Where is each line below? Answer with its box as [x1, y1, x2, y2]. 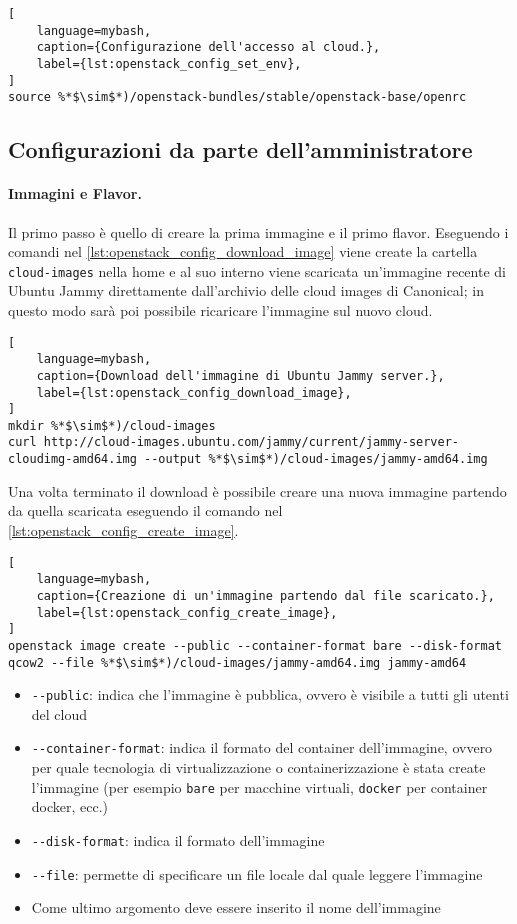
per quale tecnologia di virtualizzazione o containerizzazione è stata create [31, 757, 486, 778]
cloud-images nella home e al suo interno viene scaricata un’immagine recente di [8, 260, 506, 281]
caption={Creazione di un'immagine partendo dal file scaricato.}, [36, 588, 495, 603]
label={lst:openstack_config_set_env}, [36, 56, 302, 71]
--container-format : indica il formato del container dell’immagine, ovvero [31, 737, 493, 758]
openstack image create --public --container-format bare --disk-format [8, 638, 502, 653]
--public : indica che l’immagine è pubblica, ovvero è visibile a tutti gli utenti [31, 684, 509, 705]
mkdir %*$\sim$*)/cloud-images [8, 418, 216, 433]
